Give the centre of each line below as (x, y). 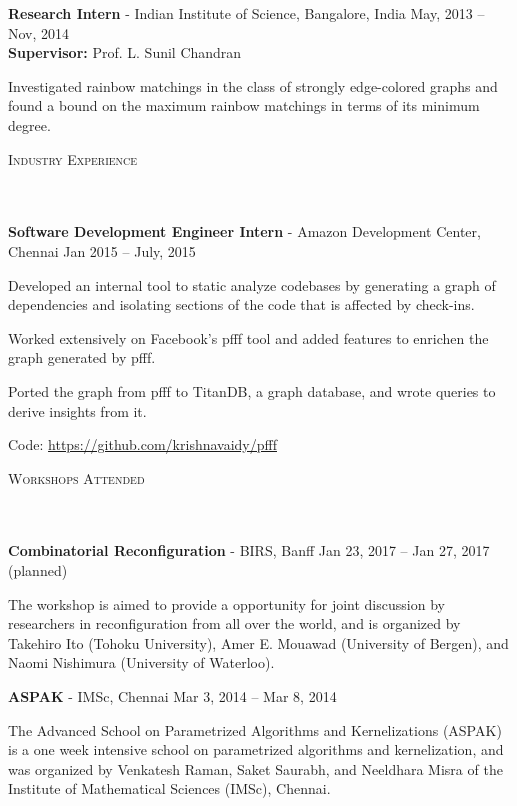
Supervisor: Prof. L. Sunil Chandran (125, 52)
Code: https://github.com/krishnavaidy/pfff (142, 444)
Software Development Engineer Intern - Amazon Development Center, (244, 231)
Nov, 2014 (39, 32)
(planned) (38, 570)
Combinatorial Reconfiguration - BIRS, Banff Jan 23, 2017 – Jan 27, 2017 (249, 550)
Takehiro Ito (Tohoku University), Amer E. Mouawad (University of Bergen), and (258, 642)
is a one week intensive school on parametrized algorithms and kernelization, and (256, 749)
